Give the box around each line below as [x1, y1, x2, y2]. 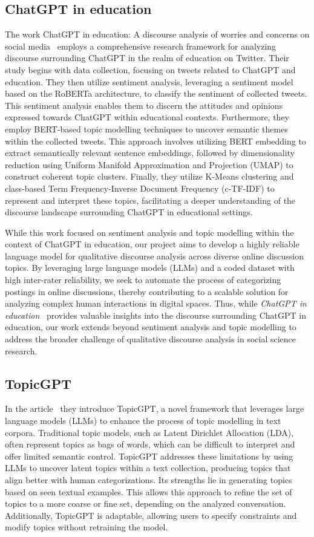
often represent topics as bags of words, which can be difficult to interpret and [5, 438, 295, 451]
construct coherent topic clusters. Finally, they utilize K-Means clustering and [5, 170, 294, 183]
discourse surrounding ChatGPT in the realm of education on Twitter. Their [5, 51, 289, 64]
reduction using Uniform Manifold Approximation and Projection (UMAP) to [5, 158, 293, 171]
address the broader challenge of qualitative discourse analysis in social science [5, 333, 296, 345]
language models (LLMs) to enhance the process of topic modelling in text [5, 414, 281, 427]
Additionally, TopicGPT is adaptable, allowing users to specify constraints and [5, 509, 297, 521]
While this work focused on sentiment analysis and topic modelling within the [5, 226, 294, 238]
